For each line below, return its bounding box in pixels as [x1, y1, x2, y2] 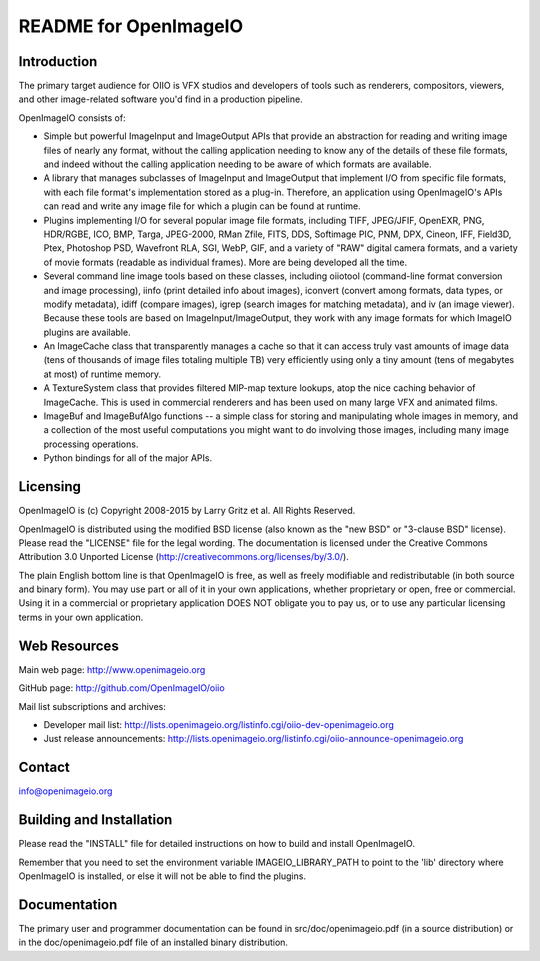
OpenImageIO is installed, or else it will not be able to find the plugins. [18, 870, 307, 882]
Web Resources [18, 637, 119, 654]
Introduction [18, 53, 98, 70]
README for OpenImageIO [18, 15, 244, 37]
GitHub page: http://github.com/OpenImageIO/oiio [18, 682, 225, 694]
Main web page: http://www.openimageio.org [18, 663, 206, 675]
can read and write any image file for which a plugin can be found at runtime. [43, 200, 362, 212]
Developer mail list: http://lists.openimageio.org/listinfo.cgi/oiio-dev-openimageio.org [43, 718, 395, 730]
